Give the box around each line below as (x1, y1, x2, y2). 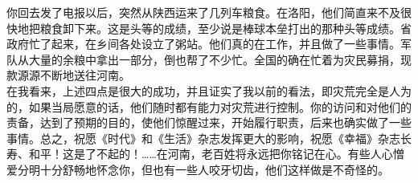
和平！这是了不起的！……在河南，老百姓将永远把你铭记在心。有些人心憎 (28, 145, 404, 162)
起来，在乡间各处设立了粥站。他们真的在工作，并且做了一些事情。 (51, 35, 400, 52)
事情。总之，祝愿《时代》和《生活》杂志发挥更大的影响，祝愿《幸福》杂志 (6, 129, 400, 146)
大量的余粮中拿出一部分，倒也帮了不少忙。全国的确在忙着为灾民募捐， (28, 51, 400, 67)
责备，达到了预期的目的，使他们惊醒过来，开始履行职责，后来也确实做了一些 (6, 114, 412, 131)
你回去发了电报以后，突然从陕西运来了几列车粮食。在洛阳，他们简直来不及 (6, 4, 400, 20)
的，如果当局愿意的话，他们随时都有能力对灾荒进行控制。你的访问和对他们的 (6, 98, 412, 115)
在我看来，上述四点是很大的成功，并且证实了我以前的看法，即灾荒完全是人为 (6, 82, 412, 99)
